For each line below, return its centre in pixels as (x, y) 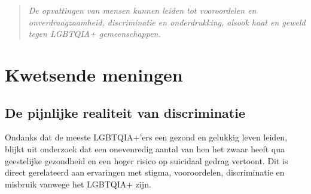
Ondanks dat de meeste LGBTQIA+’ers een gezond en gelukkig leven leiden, (146, 137)
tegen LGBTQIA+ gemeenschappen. (94, 34)
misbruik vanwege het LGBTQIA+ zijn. (78, 184)
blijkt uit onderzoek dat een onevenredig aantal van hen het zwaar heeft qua (145, 148)
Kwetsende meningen (94, 74)
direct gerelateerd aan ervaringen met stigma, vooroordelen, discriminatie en (145, 172)
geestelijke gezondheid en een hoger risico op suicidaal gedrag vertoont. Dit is (147, 160)
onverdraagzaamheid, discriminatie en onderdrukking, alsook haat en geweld (167, 22)
